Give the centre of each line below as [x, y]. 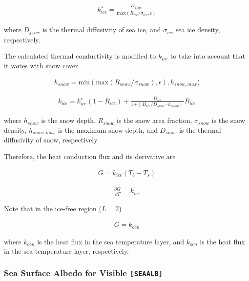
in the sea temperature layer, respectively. [66, 251]
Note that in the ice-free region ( [53, 209]
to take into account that [208, 56]
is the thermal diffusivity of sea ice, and [102, 30]
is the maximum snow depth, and [108, 130]
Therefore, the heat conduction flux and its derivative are [90, 156]
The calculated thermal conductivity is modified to [80, 56]
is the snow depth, [69, 120]
